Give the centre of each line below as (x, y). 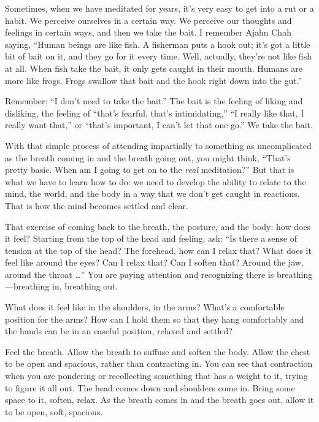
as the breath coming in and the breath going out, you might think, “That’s (148, 157)
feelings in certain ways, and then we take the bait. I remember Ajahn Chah (148, 32)
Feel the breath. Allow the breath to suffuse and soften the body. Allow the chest (158, 351)
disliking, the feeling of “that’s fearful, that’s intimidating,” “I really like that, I (155, 113)
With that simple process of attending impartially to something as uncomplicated (158, 145)
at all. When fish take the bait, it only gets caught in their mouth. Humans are (154, 68)
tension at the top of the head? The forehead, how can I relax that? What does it (158, 250)
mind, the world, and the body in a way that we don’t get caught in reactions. (152, 194)
